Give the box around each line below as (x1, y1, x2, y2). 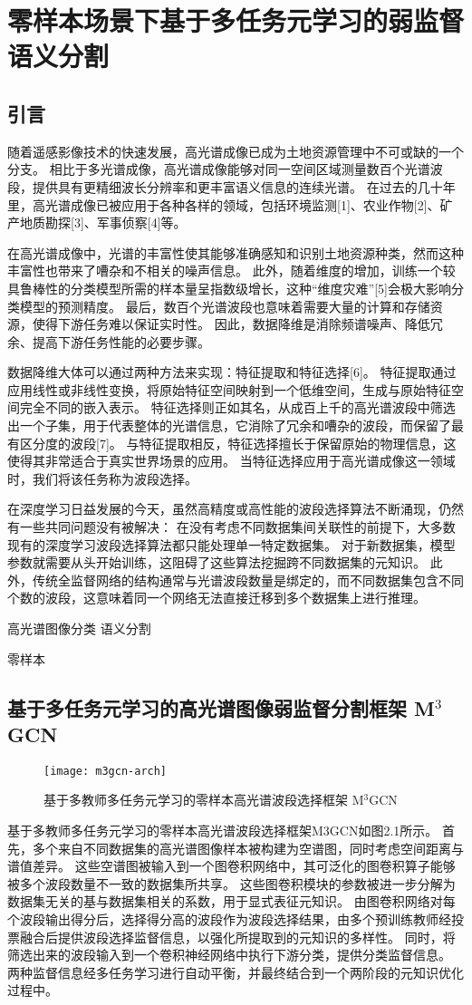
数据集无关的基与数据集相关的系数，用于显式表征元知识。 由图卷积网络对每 (7, 892, 456, 911)
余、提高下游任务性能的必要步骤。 (7, 332, 210, 351)
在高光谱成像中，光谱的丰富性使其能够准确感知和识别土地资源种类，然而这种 (7, 243, 464, 262)
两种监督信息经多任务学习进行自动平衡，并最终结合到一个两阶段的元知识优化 (7, 962, 464, 981)
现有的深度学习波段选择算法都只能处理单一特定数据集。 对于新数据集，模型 (7, 535, 456, 554)
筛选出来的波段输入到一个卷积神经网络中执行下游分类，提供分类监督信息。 (7, 945, 451, 964)
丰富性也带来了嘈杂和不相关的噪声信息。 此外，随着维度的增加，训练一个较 (7, 261, 456, 280)
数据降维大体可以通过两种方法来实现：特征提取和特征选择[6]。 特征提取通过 (7, 362, 457, 382)
